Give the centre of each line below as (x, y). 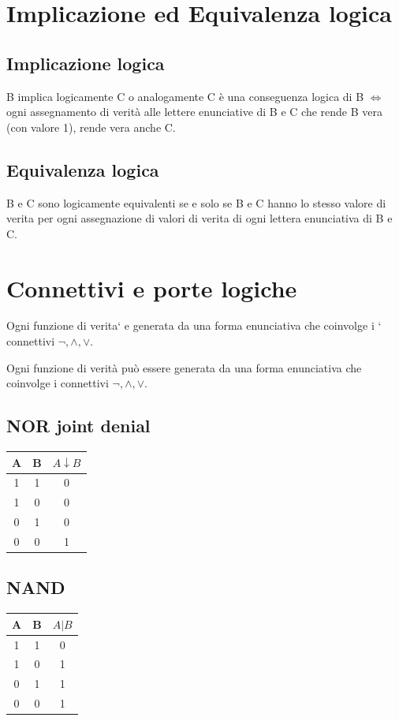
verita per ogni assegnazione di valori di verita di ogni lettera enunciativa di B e (199, 218)
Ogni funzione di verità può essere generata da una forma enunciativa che (184, 367)
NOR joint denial (78, 426)
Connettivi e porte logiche (152, 288)
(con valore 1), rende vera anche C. (91, 127)
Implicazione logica (86, 63)
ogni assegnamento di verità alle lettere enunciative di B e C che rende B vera (195, 112)
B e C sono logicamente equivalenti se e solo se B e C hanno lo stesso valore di (196, 202)
